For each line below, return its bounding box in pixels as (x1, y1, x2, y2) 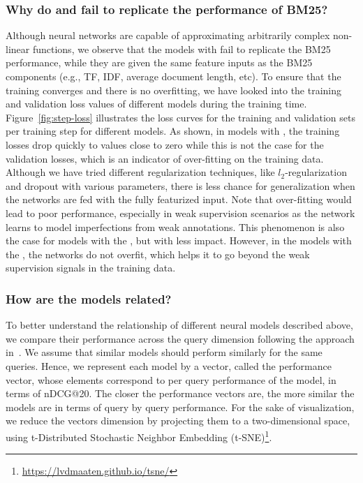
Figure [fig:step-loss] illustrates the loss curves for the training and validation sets (6, 110, 355, 124)
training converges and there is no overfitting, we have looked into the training (6, 82, 342, 97)
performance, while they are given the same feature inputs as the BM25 (6, 55, 313, 70)
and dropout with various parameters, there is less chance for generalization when (6, 178, 355, 193)
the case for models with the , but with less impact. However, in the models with (6, 233, 352, 248)
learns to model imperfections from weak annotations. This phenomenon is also (6, 219, 345, 234)
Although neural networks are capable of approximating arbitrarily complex (6, 28, 330, 43)
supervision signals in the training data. (6, 260, 176, 275)
